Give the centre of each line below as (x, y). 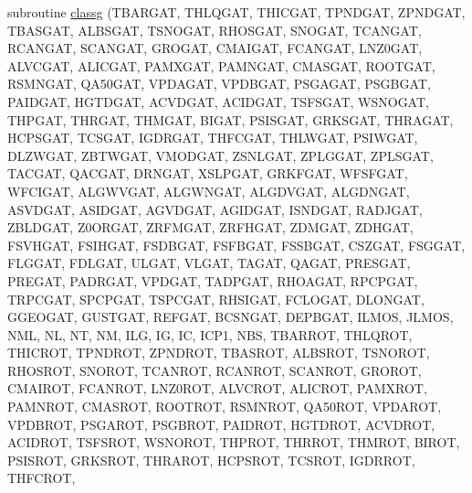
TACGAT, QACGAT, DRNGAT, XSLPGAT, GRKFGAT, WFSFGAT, (208, 173)
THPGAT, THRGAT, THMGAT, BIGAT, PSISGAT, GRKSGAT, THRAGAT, (231, 119)
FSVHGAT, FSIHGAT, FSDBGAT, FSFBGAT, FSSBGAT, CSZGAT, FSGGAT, (236, 245)
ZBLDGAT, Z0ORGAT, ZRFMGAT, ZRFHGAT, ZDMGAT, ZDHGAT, (210, 227)
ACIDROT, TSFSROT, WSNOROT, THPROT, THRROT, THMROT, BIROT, (234, 442)
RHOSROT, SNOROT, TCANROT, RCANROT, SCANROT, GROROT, (215, 370)
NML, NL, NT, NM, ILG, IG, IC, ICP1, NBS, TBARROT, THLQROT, (210, 334)
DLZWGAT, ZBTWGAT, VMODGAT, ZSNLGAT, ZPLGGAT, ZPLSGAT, (220, 155)
